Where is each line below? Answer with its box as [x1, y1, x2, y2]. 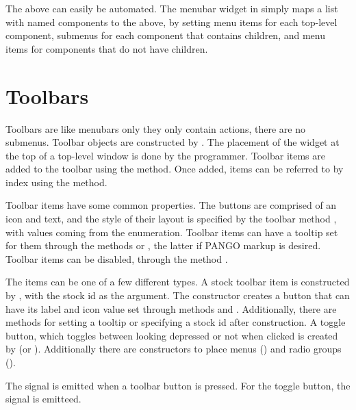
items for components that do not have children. [5, 41, 208, 55]
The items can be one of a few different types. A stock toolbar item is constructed [5, 274, 350, 289]
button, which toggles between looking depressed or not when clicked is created [5, 328, 338, 342]
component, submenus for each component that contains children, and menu [5, 28, 325, 42]
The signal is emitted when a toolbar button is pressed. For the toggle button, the [5, 378, 351, 392]
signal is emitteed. [5, 392, 81, 406]
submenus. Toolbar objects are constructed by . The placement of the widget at [5, 135, 340, 149]
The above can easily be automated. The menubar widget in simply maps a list [5, 1, 338, 15]
